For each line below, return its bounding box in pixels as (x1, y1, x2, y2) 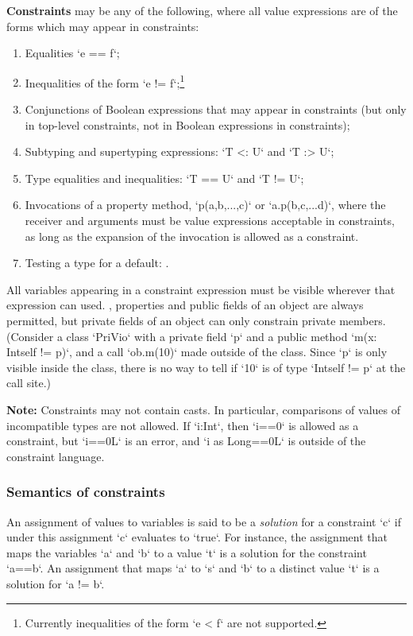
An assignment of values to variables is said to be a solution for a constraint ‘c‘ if (6, 513, 401, 529)
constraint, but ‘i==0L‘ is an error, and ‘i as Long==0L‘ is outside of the (6, 432, 366, 449)
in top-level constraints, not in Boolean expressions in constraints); (25, 116, 350, 133)
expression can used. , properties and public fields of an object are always (6, 297, 364, 313)
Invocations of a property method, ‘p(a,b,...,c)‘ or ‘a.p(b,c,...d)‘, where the (25, 196, 386, 213)
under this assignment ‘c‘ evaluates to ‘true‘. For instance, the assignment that (6, 529, 388, 545)
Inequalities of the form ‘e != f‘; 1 (25, 72, 185, 91)
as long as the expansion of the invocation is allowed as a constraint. (25, 227, 359, 244)
